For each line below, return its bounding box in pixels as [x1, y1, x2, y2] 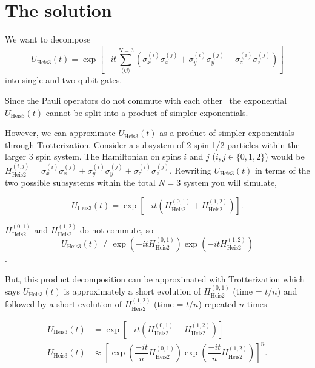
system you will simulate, [183, 176, 277, 189]
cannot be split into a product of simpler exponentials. [45, 106, 248, 118]
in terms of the [255, 163, 310, 176]
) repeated [198, 298, 237, 310]
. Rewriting [170, 163, 211, 176]
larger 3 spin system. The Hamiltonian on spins [5, 150, 181, 163]
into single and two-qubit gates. [5, 73, 122, 86]
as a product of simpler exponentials [159, 126, 294, 139]
